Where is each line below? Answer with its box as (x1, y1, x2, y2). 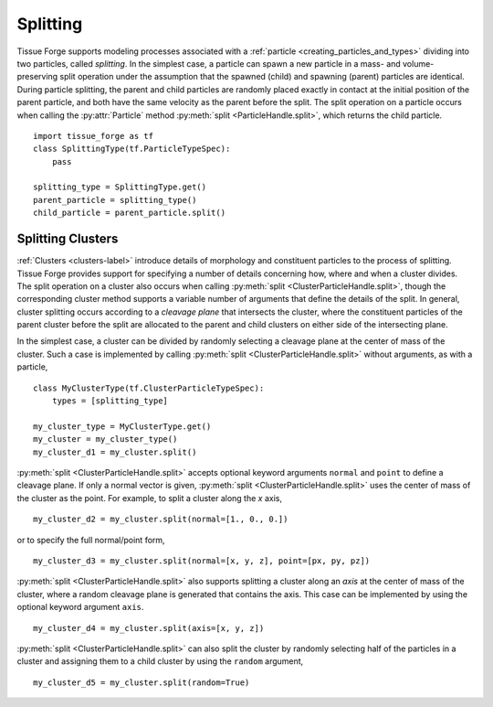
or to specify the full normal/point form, (16, 534, 165, 545)
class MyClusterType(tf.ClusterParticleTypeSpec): (33, 382, 265, 393)
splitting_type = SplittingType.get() (33, 182, 207, 192)
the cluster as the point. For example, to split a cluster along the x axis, (16, 492, 283, 503)
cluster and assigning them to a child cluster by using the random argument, (16, 656, 304, 667)
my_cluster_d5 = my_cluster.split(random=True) (33, 677, 250, 688)
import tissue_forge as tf (33, 131, 154, 141)
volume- (402, 58, 435, 69)
